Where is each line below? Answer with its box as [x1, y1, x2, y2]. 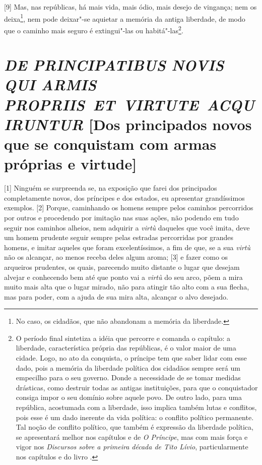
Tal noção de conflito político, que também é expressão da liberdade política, [16, 422, 253, 432]
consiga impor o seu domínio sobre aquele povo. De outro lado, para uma [16, 392, 242, 402]
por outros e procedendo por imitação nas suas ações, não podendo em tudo [4, 212, 239, 222]
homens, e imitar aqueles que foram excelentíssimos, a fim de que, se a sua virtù [4, 242, 251, 252]
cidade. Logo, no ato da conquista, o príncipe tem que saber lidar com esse [16, 353, 247, 363]
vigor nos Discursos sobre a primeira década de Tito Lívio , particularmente [16, 441, 248, 452]
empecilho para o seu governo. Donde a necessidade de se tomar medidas [16, 372, 241, 383]
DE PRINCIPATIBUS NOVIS [4, 54, 224, 76]
